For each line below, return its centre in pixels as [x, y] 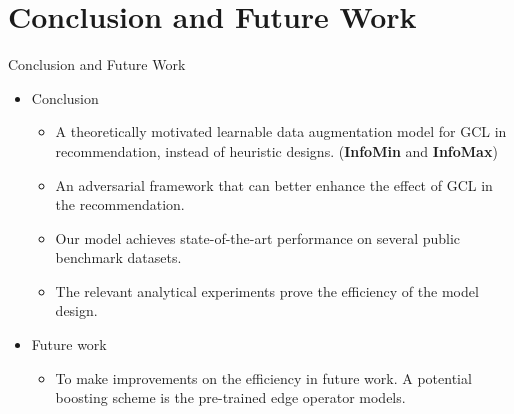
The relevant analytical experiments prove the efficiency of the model [267, 290]
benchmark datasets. [118, 257]
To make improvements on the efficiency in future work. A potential [263, 377]
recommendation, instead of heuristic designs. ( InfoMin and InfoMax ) [276, 150]
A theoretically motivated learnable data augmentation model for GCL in [281, 131]
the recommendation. [120, 204]
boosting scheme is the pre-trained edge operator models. [230, 397]
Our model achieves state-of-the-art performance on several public [258, 237]
